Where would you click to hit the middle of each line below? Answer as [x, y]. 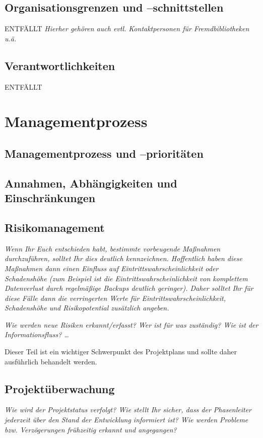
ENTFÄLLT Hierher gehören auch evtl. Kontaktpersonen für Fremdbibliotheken [127, 28]
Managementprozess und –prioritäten [104, 153]
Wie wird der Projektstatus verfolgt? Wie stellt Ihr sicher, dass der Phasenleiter [128, 410]
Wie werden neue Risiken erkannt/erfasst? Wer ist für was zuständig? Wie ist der [131, 324]
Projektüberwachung [60, 388]
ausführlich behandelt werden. [51, 361]
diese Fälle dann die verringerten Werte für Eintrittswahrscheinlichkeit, [115, 298]
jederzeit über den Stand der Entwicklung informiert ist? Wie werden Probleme [126, 420]
